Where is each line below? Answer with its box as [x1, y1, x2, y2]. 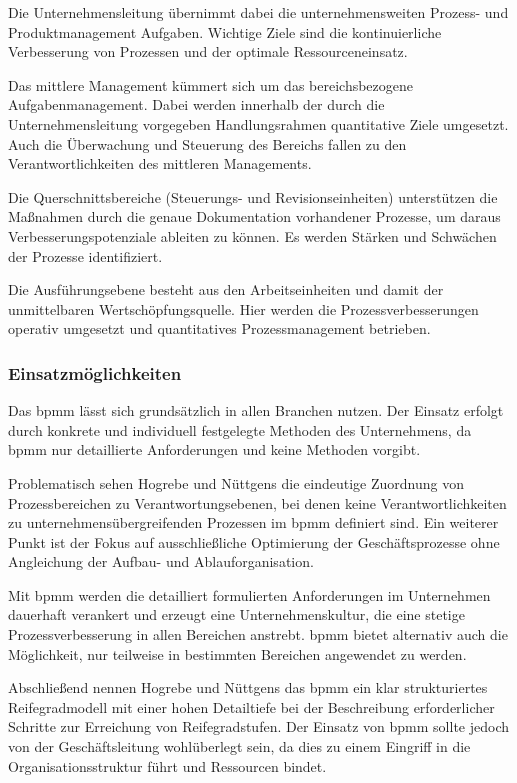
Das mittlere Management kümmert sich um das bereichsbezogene [8, 74, 414, 95]
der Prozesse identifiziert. [8, 245, 163, 266]
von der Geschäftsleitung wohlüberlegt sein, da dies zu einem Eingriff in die [8, 736, 471, 757]
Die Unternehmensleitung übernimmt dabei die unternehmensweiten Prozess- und [8, 2, 509, 22]
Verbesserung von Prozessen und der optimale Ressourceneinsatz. [8, 41, 408, 62]
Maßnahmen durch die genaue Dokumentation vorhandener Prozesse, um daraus [8, 206, 501, 227]
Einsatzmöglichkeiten [8, 360, 182, 385]
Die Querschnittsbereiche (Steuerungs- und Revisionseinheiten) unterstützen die [8, 186, 498, 207]
